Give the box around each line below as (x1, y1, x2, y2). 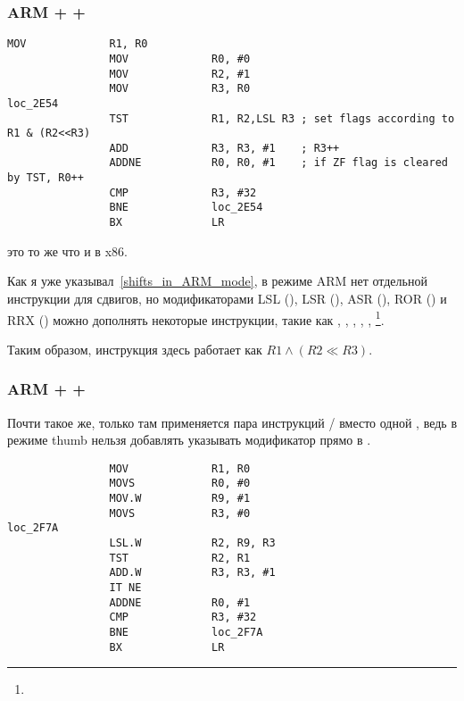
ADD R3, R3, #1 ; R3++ (109, 141, 340, 154)
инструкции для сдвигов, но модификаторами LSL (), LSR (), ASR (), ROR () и (7, 288, 447, 307)
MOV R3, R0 (109, 82, 251, 96)
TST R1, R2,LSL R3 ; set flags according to (109, 112, 455, 125)
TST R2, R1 (109, 551, 251, 564)
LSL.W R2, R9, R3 (109, 537, 276, 550)
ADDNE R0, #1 (109, 596, 251, 609)
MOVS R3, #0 (109, 506, 251, 520)
